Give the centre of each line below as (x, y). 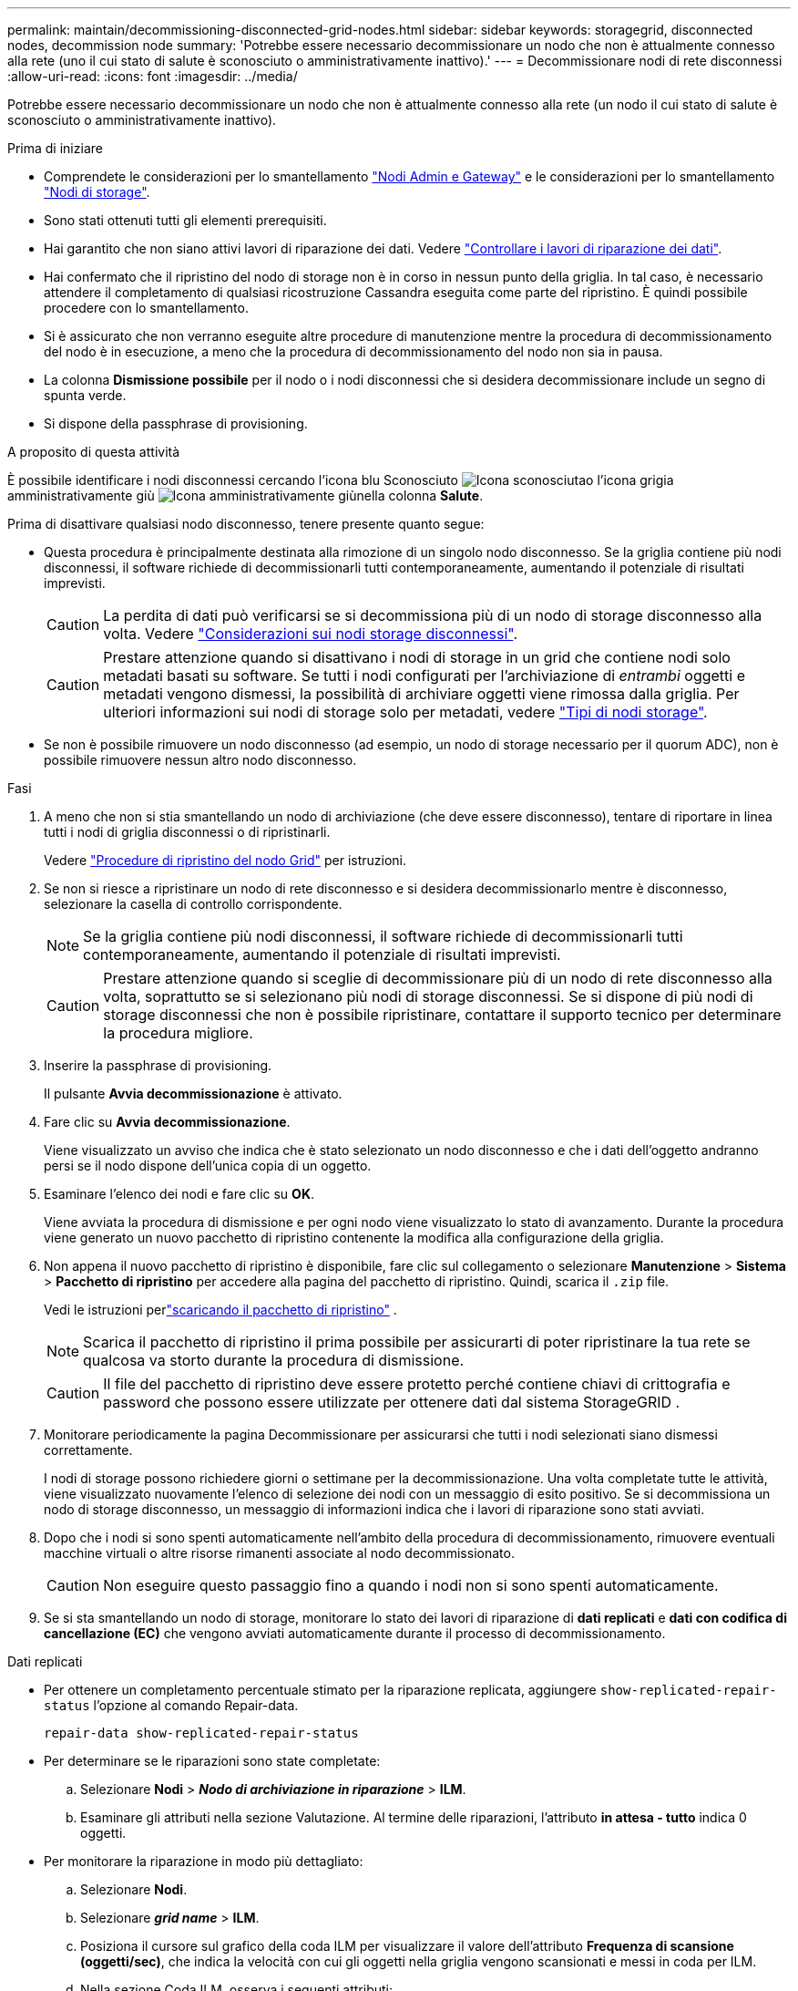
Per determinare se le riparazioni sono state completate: (212, 1761)
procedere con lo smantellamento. (146, 308)
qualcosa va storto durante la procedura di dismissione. (274, 1360)
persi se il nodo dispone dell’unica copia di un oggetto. (208, 1166)
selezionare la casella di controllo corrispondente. (193, 904)
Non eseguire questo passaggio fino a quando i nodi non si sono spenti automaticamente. (411, 1585)
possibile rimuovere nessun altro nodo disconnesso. (200, 760)
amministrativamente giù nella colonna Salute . (246, 495)
